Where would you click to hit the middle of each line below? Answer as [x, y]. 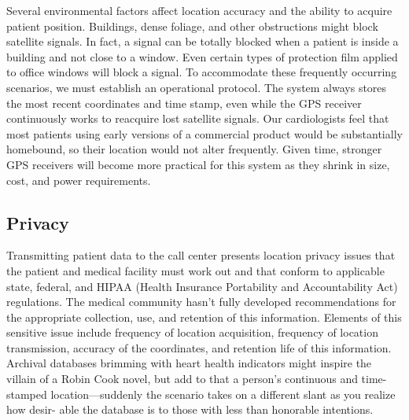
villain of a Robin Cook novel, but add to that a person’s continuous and [182, 379]
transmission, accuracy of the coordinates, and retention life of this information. [199, 347]
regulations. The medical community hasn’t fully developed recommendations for [201, 302]
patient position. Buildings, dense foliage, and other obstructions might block [192, 26]
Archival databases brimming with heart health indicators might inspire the [189, 363]
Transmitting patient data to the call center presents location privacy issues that [201, 255]
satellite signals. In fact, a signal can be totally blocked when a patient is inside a [203, 41]
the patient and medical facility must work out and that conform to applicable [195, 270]
